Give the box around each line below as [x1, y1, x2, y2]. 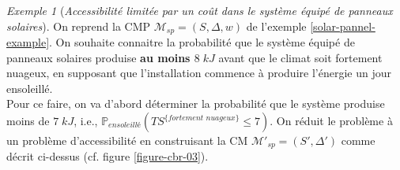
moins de [6, 113, 50, 129]
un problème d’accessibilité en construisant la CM [6, 132, 248, 149]
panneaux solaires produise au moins [6, 49, 191, 65]
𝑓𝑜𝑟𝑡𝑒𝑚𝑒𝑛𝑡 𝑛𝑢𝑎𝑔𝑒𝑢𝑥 [168, 113, 236, 122]
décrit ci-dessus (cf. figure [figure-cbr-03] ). [6, 148, 209, 164]
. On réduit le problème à [270, 113, 393, 129]
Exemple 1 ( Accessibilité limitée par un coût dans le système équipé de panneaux [6, 2, 393, 18]
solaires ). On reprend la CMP [6, 17, 151, 34]
